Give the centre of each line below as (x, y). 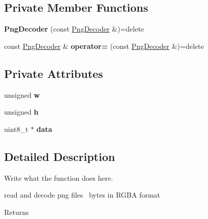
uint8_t (16, 129)
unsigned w (22, 94)
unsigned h (21, 112)
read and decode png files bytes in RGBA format (82, 195)
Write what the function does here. (59, 177)
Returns (17, 212)
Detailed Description (60, 156)
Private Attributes (54, 73)
